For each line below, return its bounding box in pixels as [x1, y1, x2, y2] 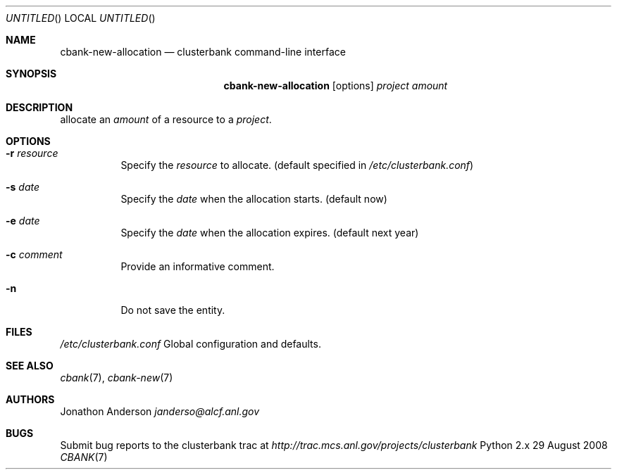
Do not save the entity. [120, 304, 225, 316]
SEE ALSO [6, 360, 54, 372]
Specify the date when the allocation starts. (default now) [120, 193, 387, 205]
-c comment [6, 248, 63, 260]
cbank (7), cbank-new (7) [60, 372, 173, 384]
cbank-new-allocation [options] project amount [223, 80, 448, 91]
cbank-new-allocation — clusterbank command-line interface [60, 46, 346, 58]
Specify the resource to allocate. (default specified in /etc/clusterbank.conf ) [120, 159, 474, 171]
